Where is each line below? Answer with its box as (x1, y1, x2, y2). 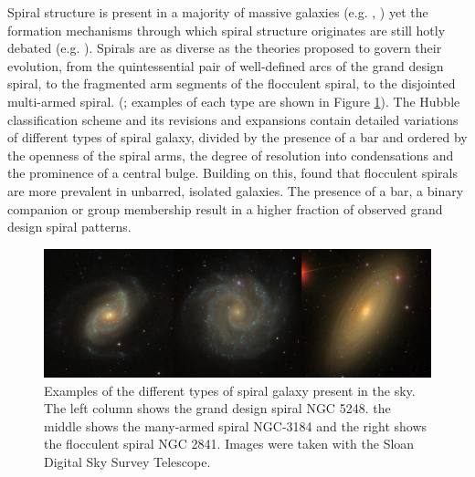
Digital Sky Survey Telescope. (44, 451, 211, 471)
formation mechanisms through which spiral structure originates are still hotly (7, 20, 446, 39)
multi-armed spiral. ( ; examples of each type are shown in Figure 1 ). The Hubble (7, 91, 460, 110)
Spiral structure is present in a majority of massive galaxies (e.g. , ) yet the (7, 3, 428, 21)
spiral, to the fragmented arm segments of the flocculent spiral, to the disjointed (7, 74, 456, 93)
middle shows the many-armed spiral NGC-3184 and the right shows (44, 416, 427, 435)
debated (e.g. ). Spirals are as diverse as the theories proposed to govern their (7, 38, 442, 57)
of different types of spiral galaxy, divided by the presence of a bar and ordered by (7, 128, 468, 147)
